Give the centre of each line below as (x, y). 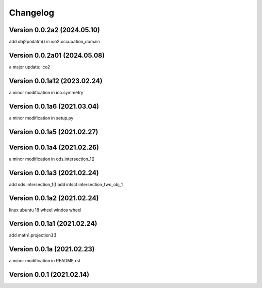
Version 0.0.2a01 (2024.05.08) (57, 55)
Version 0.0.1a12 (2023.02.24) (56, 81)
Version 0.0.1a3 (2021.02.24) (54, 173)
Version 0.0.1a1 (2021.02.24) (53, 224)
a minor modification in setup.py (41, 118)
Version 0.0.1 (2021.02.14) (49, 275)
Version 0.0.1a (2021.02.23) (52, 249)
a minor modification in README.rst (45, 261)
